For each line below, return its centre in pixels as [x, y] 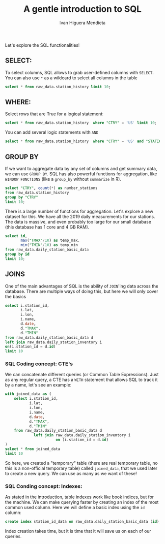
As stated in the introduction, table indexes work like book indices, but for [80, 497]
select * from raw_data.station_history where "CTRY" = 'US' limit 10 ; [81, 123]
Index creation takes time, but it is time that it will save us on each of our [78, 531]
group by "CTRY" [22, 197]
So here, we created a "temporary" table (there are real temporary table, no [82, 463]
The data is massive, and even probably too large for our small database [78, 222]
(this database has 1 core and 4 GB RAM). [47, 227]
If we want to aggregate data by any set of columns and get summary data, [81, 169]
